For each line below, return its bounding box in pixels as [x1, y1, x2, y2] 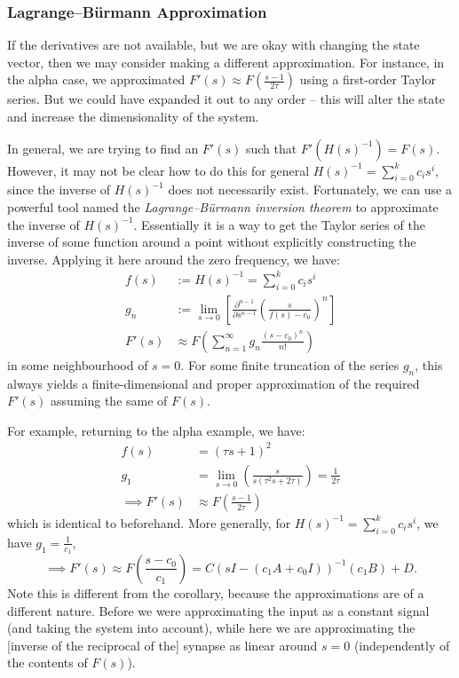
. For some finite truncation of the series [180, 355, 400, 374]
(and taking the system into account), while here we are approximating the [7, 619, 415, 637]
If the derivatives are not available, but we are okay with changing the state [7, 35, 420, 54]
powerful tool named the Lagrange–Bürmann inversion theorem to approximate [7, 197, 439, 216]
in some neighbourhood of [7, 355, 148, 374]
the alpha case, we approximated [7, 70, 186, 89]
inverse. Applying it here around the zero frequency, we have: [7, 249, 340, 268]
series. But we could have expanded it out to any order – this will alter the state [7, 90, 445, 108]
